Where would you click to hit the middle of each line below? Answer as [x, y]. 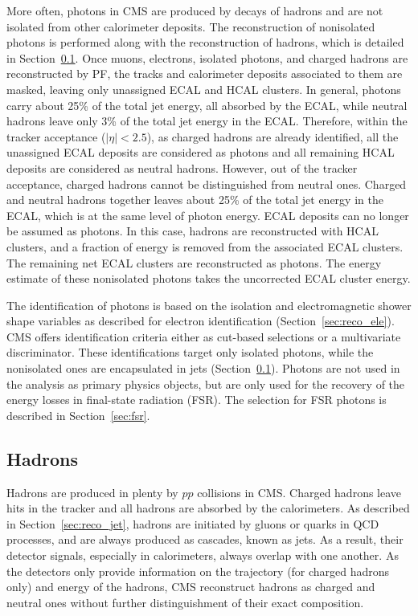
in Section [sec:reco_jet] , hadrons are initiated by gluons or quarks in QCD [193, 523]
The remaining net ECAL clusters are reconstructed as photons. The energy [194, 262]
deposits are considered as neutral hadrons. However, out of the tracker [182, 167]
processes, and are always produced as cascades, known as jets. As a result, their [205, 539]
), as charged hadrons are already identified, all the [273, 136]
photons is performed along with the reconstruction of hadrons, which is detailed [205, 42]
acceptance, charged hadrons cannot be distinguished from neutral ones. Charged [207, 184]
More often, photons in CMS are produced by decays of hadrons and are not [195, 10]
